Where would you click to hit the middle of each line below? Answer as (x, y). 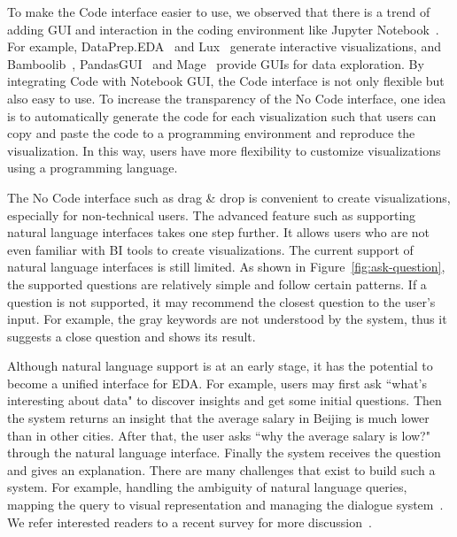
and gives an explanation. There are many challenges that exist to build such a (221, 469)
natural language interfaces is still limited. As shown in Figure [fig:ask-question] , (226, 267)
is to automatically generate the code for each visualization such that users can (222, 115)
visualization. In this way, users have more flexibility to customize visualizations (224, 150)
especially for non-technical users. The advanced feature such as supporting (212, 215)
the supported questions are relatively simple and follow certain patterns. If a (217, 284)
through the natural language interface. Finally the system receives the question (224, 453)
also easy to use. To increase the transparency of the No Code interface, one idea (227, 98)
